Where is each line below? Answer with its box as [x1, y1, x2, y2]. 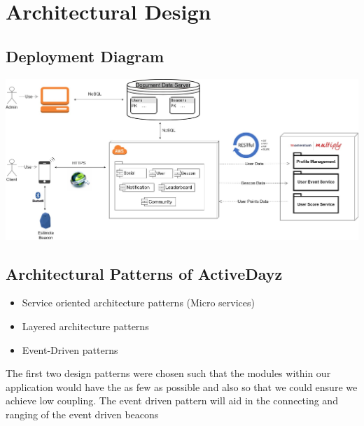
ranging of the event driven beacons [6, 407, 159, 421]
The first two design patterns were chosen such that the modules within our [6, 366, 331, 381]
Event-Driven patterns [22, 342, 118, 357]
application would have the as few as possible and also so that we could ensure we [6, 379, 358, 394]
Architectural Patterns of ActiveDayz [6, 262, 283, 284]
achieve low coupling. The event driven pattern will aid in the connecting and [6, 393, 338, 408]
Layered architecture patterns [22, 319, 149, 334]
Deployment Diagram [6, 45, 164, 66]
